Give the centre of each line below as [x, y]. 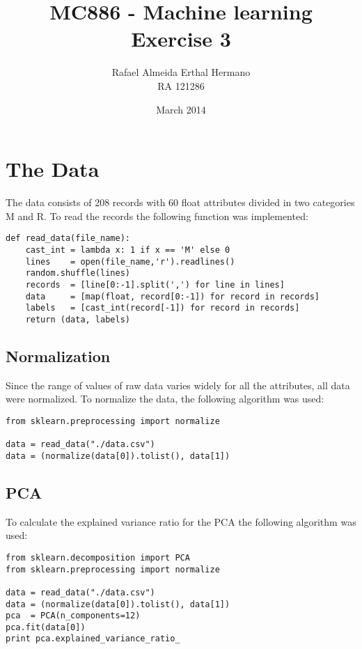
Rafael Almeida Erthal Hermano [181, 72]
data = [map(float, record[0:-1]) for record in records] [173, 296]
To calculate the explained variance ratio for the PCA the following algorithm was [181, 521]
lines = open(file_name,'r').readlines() [130, 261]
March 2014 [181, 109]
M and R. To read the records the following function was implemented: [157, 216]
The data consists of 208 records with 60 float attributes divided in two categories [180, 202]
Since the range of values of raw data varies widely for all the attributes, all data [178, 385]
